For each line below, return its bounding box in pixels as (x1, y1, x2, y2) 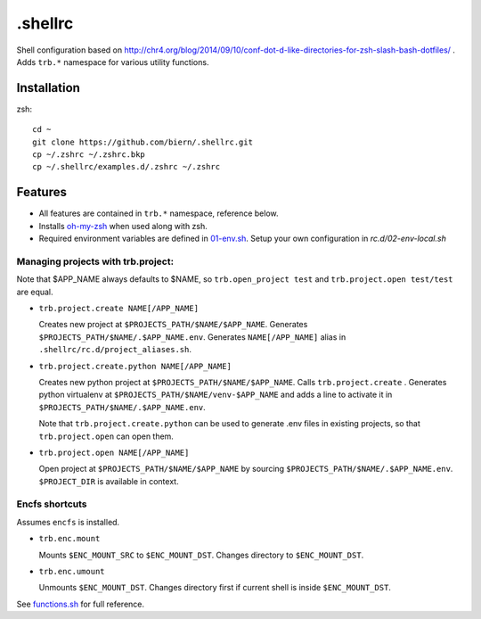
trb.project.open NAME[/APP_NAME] (38, 447, 190, 458)
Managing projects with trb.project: (16, 255, 174, 268)
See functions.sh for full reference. (16, 598, 145, 609)
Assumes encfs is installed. (16, 516, 120, 527)
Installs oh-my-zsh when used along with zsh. (38, 220, 208, 231)
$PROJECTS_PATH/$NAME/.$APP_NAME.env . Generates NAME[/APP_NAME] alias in (38, 331, 346, 343)
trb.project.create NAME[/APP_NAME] (38, 303, 200, 314)
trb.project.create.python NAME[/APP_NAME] (38, 361, 232, 371)
